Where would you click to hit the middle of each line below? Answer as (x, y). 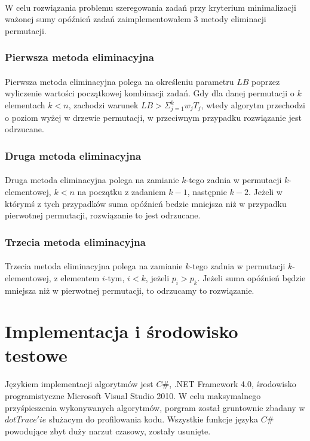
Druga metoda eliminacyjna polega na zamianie (92, 180)
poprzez (266, 81)
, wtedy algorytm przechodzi (253, 105)
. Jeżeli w (265, 191)
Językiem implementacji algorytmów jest (79, 384)
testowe (36, 355)
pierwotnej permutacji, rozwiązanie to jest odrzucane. (103, 215)
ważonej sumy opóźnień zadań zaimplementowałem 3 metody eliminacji (136, 19)
